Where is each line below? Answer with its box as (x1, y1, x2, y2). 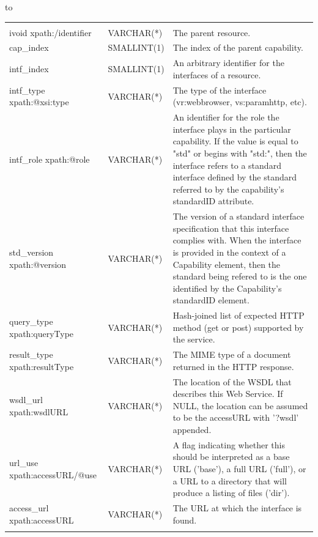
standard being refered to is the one (172, 270, 307, 283)
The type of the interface (172, 83, 267, 96)
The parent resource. (172, 26, 251, 39)
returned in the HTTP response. (172, 360, 294, 372)
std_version (9, 245, 54, 258)
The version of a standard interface (172, 210, 305, 223)
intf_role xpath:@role (9, 152, 90, 165)
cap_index (9, 41, 49, 54)
